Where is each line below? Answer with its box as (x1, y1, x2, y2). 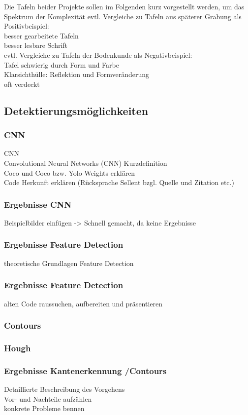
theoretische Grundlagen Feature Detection (4, 258, 134, 268)
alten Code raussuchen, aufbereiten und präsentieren (4, 298, 163, 308)
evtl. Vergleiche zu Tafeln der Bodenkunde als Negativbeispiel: (4, 49, 192, 60)
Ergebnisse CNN (4, 198, 72, 210)
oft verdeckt (4, 78, 40, 89)
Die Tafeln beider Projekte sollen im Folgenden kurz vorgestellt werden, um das (4, 1, 245, 11)
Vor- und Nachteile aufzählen (4, 393, 92, 404)
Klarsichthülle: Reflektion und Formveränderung (4, 69, 150, 79)
